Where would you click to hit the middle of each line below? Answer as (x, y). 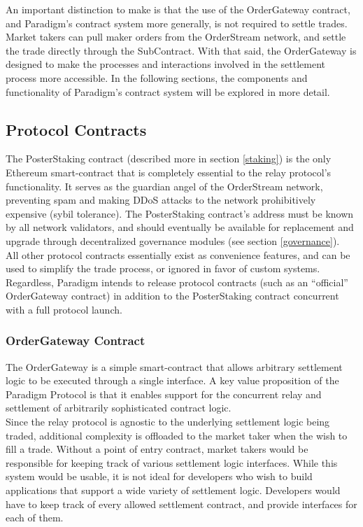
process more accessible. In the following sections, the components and (157, 77)
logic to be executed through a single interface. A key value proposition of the (172, 380)
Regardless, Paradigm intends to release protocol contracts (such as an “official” (177, 282)
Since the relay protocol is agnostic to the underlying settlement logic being (168, 422)
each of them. (35, 518)
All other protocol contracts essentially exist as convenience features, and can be (178, 254)
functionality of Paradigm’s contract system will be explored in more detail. (168, 91)
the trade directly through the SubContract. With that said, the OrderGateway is (181, 50)
